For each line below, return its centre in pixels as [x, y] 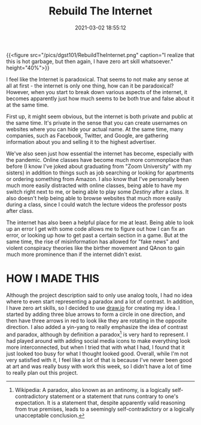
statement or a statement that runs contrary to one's [114, 396]
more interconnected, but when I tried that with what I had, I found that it [96, 347]
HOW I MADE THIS [53, 278]
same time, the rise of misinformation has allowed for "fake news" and [93, 242]
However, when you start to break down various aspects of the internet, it [97, 92]
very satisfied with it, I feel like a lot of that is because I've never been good [99, 360]
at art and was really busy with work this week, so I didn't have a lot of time [99, 366]
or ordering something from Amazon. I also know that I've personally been [98, 179]
